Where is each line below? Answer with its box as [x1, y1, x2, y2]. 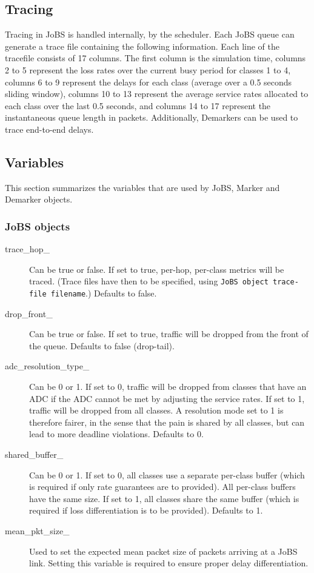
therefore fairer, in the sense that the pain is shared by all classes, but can [29, 415, 305, 428]
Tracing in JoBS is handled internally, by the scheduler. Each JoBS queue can [5, 28, 295, 41]
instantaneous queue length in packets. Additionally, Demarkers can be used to [5, 111, 298, 124]
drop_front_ [5, 307, 53, 320]
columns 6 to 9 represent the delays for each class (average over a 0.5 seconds [5, 75, 292, 88]
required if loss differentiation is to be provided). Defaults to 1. [29, 504, 263, 517]
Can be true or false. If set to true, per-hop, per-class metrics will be [29, 263, 284, 275]
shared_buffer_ [5, 448, 64, 460]
